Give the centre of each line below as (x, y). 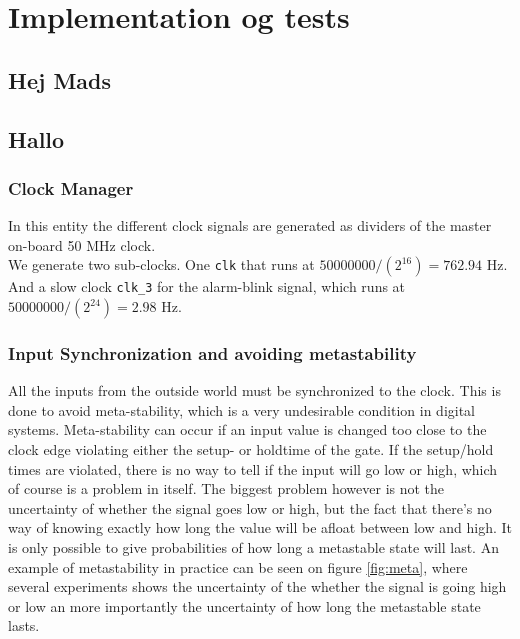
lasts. (24, 625)
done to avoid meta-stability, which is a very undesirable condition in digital (242, 409)
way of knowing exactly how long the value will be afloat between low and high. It (260, 527)
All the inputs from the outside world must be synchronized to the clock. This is (254, 390)
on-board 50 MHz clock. (82, 244)
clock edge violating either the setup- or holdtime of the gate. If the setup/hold (251, 449)
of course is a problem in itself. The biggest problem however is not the (226, 488)
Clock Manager (71, 187)
